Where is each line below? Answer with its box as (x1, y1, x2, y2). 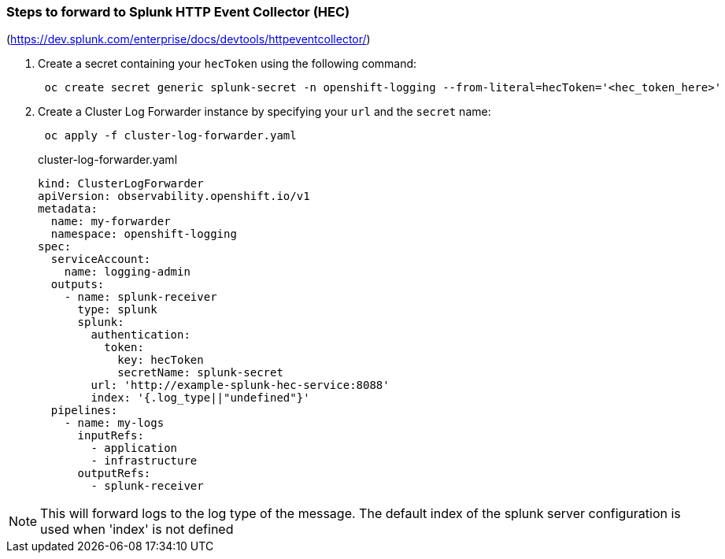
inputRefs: (77, 429, 144, 442)
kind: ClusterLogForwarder (38, 177, 204, 191)
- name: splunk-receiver (64, 291, 217, 304)
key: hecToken (117, 354, 204, 367)
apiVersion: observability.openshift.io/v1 (38, 190, 310, 203)
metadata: (38, 202, 98, 216)
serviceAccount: (50, 253, 151, 266)
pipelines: (50, 404, 118, 417)
